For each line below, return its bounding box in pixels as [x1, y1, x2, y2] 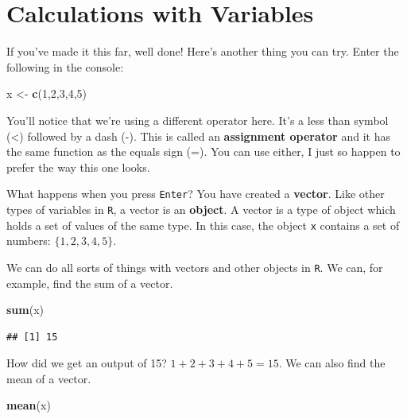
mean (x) [6, 397, 51, 413]
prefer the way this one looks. [6, 158, 150, 175]
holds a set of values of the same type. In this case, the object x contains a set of [6, 216, 400, 233]
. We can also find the [278, 355, 386, 371]
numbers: [6, 232, 51, 249]
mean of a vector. [6, 370, 91, 386]
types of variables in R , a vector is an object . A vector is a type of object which [6, 200, 396, 217]
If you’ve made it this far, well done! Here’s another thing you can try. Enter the [6, 43, 399, 60]
